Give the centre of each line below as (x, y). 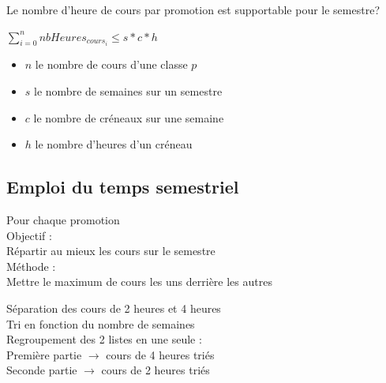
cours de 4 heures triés (160, 354)
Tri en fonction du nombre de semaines (101, 323)
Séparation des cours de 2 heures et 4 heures (114, 308)
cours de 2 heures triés (156, 370)
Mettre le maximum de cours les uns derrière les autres (139, 282)
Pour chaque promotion (63, 219)
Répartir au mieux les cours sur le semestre (111, 251)
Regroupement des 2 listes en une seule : (104, 339)
